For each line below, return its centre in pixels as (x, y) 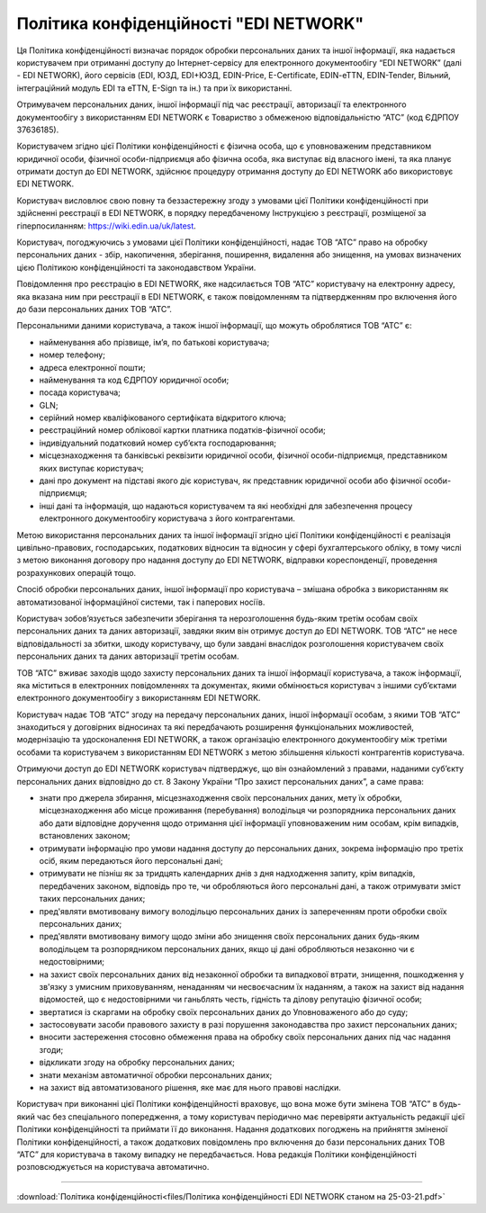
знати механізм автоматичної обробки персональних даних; (156, 1074)
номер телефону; (72, 355)
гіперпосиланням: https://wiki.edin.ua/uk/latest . (107, 226)
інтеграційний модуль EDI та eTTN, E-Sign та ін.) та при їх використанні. (154, 88)
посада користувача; (80, 392)
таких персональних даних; (92, 899)
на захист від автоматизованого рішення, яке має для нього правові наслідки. (190, 1088)
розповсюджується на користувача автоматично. (113, 1167)
